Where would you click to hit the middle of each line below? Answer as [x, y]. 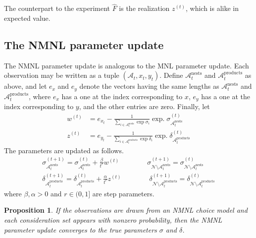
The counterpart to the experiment [57, 8]
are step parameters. [123, 193]
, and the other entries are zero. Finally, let [144, 106]
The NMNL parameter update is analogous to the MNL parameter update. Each [127, 65]
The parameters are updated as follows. [64, 150]
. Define [171, 75]
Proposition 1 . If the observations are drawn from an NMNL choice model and [126, 210]
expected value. [27, 18]
